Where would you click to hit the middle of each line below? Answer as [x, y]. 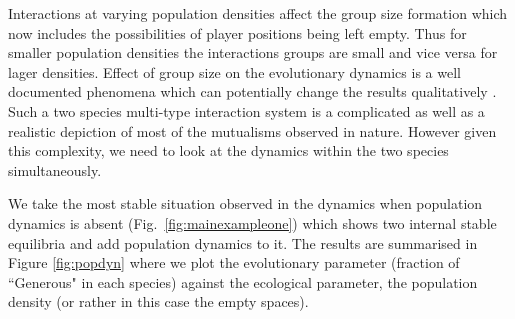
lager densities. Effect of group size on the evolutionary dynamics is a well [234, 71]
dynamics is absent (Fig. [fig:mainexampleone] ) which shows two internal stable [252, 222]
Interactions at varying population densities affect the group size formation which [258, 13]
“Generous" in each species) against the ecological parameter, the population [243, 281]
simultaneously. [55, 169]
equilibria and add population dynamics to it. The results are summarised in [243, 242]
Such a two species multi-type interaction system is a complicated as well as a [246, 110]
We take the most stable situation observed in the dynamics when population [245, 203]
